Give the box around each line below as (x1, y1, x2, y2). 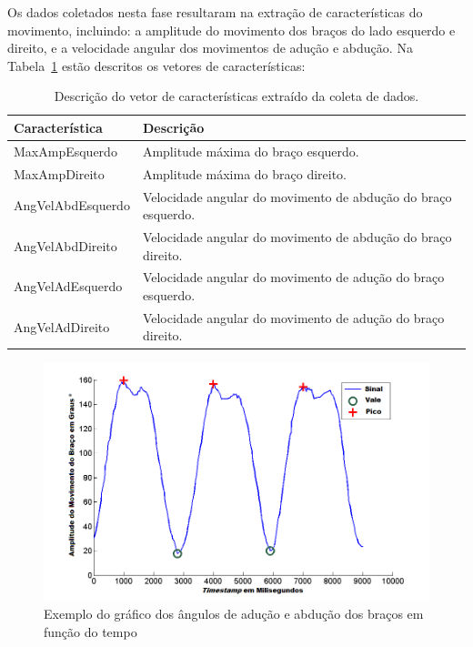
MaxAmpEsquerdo (14, 141, 117, 160)
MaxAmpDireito (14, 164, 105, 183)
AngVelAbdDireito (14, 236, 117, 255)
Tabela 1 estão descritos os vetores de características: (7, 56, 306, 75)
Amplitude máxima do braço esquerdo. (142, 141, 359, 160)
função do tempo (44, 622, 137, 641)
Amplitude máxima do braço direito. (142, 164, 347, 183)
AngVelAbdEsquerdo (14, 196, 130, 215)
